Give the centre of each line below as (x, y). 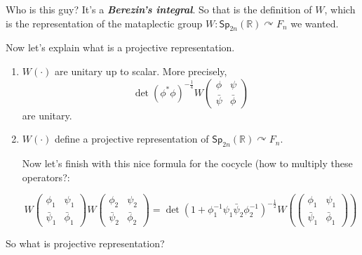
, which (340, 9)
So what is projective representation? (85, 243)
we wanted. (315, 23)
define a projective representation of (132, 139)
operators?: (46, 177)
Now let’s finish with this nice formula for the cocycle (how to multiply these (187, 163)
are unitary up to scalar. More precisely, (141, 71)
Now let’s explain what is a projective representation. (120, 47)
